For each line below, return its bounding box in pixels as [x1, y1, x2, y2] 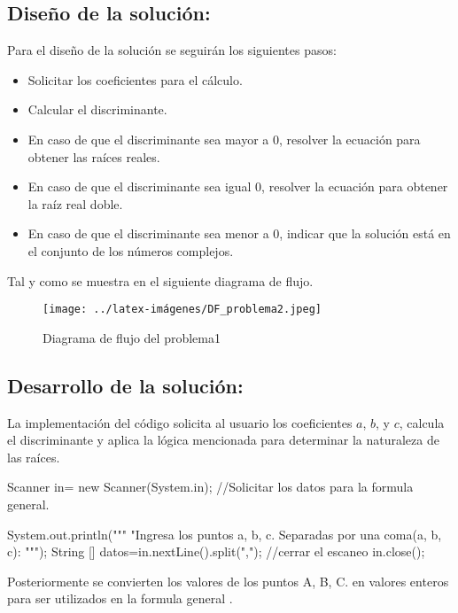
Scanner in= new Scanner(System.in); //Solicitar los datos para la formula [7, 477, 414, 496]
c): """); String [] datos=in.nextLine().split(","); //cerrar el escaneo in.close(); [7, 542, 425, 561]
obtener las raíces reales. [27, 147, 160, 166]
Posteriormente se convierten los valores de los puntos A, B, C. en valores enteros [7, 571, 449, 590]
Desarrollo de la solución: [7, 371, 244, 399]
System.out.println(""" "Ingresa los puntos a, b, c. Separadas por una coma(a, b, [7, 524, 442, 543]
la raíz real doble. [27, 194, 123, 213]
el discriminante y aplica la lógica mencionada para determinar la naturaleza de [7, 431, 439, 449]
